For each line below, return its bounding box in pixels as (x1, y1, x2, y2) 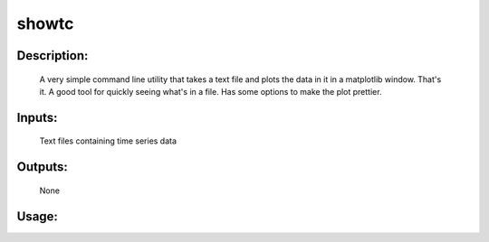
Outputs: (16, 159, 68, 175)
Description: (16, 48, 89, 63)
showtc (16, 14, 74, 33)
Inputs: (16, 109, 58, 126)
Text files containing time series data (39, 135, 177, 146)
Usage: (16, 209, 59, 224)
